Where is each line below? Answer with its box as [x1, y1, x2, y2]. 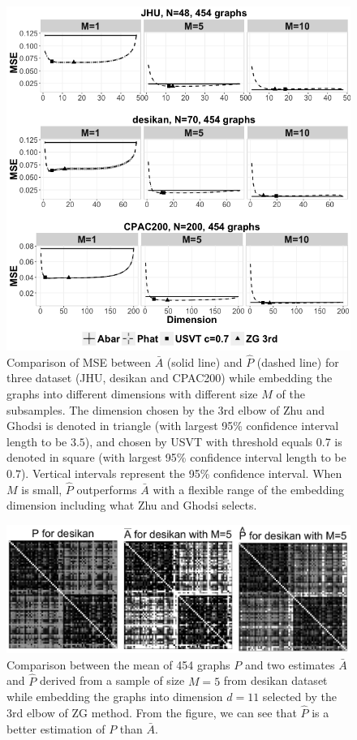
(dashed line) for [256, 353, 339, 370]
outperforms [76, 480, 137, 497]
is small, [21, 480, 62, 497]
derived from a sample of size [39, 672, 185, 689]
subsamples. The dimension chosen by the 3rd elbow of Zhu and [6, 401, 325, 418]
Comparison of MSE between [6, 353, 152, 370]
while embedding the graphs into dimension [6, 688, 223, 705]
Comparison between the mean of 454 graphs [6, 656, 230, 673]
